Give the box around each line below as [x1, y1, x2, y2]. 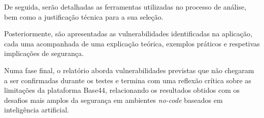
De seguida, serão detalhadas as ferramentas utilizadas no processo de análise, [4, 2, 247, 12]
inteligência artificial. [4, 104, 70, 115]
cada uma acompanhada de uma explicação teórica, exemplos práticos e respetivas [4, 38, 260, 48]
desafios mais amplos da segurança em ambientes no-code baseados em [4, 94, 223, 105]
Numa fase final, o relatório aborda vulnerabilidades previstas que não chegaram [4, 65, 254, 75]
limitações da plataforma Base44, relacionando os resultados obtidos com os [4, 85, 240, 95]
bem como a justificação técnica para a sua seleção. [4, 11, 163, 22]
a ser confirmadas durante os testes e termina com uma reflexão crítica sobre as [4, 75, 251, 85]
